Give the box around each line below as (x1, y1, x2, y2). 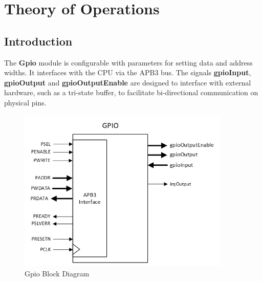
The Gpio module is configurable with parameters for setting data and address (4, 57, 253, 68)
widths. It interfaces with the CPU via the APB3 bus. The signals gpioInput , (4, 67, 251, 78)
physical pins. (4, 97, 47, 107)
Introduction (4, 33, 73, 49)
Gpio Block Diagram (25, 268, 90, 278)
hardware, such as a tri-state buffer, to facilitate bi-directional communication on (4, 87, 258, 98)
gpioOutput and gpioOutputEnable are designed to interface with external (4, 77, 251, 88)
